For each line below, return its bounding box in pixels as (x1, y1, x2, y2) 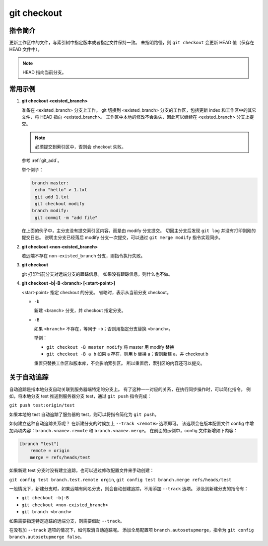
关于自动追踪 (9, 373, 49, 382)
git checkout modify (35, 201, 85, 207)
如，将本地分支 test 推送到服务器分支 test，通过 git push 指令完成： (9, 393, 152, 399)
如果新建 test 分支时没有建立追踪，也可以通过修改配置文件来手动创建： (9, 468, 154, 473)
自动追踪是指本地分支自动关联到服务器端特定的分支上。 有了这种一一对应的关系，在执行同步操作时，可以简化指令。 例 (9, 386, 251, 392)
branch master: (32, 180, 69, 186)
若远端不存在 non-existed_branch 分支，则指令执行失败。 (21, 252, 145, 258)
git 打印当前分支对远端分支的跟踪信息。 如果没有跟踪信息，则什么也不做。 (21, 271, 173, 277)
